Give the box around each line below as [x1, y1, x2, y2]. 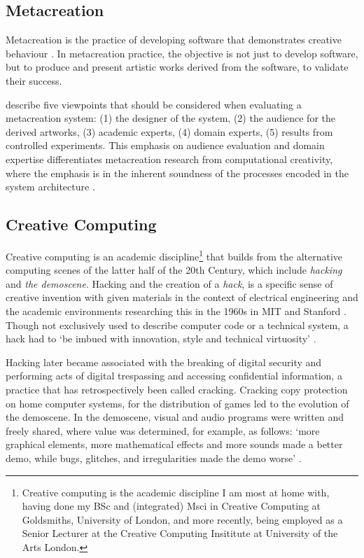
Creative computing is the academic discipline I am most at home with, [22, 484, 330, 499]
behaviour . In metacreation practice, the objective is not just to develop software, [6, 46, 358, 60]
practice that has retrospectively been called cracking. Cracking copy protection [6, 382, 348, 396]
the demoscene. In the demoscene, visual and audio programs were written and [6, 410, 344, 424]
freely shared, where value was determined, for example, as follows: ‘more [6, 423, 320, 438]
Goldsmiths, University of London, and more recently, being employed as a [22, 512, 343, 526]
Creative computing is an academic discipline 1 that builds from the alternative [6, 246, 343, 263]
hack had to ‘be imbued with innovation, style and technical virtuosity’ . [6, 331, 316, 346]
